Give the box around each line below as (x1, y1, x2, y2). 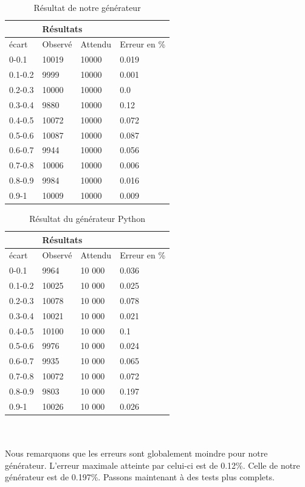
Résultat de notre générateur (33, 1, 141, 13)
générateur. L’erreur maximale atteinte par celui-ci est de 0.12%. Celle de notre (5, 458, 300, 471)
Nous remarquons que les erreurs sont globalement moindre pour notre (5, 447, 268, 460)
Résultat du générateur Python (29, 212, 145, 224)
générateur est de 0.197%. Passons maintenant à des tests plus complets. (5, 471, 275, 483)
